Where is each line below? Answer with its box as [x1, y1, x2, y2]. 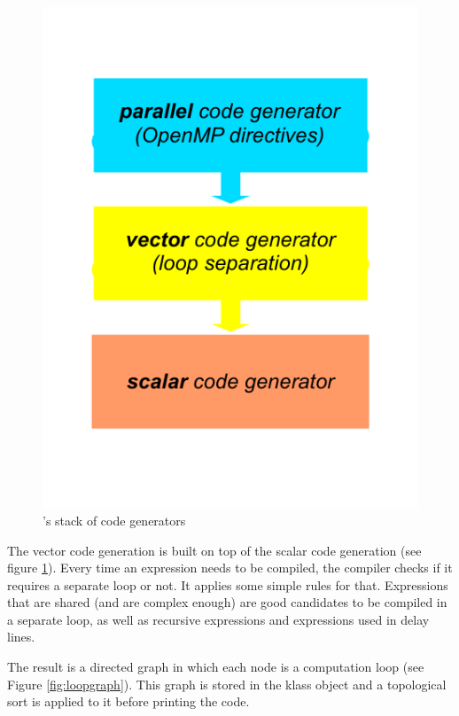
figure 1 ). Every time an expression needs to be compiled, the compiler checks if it [7, 558, 453, 577]
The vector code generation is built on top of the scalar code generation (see [7, 541, 422, 559]
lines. [7, 627, 35, 646]
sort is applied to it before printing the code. [7, 692, 250, 711]
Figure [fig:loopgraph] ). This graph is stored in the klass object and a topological [7, 674, 447, 693]
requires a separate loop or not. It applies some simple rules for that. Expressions [7, 575, 448, 594]
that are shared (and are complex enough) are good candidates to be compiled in [7, 593, 447, 611]
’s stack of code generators [43, 510, 186, 529]
